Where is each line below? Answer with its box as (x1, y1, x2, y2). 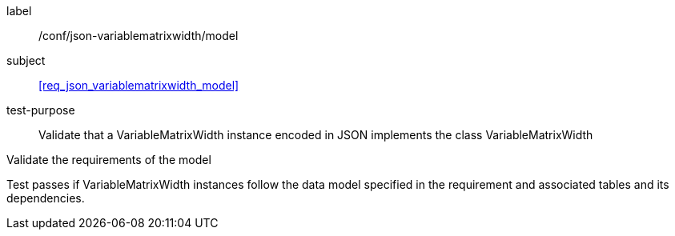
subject (6, 54, 46, 67)
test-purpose (6, 103, 75, 117)
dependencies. (6, 191, 85, 205)
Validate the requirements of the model (6, 153, 211, 166)
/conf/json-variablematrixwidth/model (38, 29, 239, 42)
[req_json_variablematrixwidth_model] (38, 78, 239, 92)
